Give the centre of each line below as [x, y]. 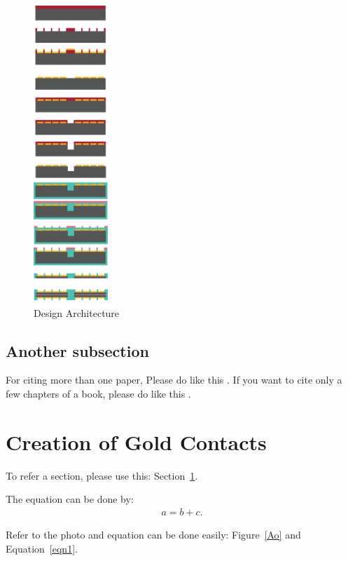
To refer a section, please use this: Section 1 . [102, 475]
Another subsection [77, 350]
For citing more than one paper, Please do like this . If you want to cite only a [174, 380]
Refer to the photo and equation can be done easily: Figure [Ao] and [153, 534]
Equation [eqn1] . [42, 548]
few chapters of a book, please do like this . [98, 393]
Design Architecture [77, 312]
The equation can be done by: [70, 499]
